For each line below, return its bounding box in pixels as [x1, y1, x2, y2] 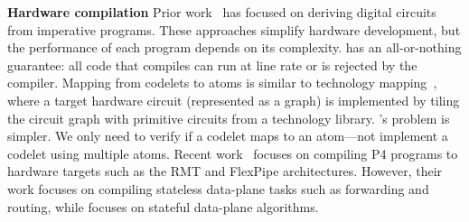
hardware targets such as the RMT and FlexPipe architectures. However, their [7, 162, 443, 180]
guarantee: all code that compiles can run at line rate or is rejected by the [7, 55, 417, 74]
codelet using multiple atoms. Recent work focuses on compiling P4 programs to [7, 143, 458, 162]
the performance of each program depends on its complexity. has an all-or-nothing [7, 38, 462, 57]
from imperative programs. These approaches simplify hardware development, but [7, 20, 461, 39]
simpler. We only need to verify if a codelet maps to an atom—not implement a [7, 126, 448, 145]
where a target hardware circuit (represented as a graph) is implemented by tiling [7, 90, 460, 109]
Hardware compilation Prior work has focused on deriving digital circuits [7, 3, 436, 21]
